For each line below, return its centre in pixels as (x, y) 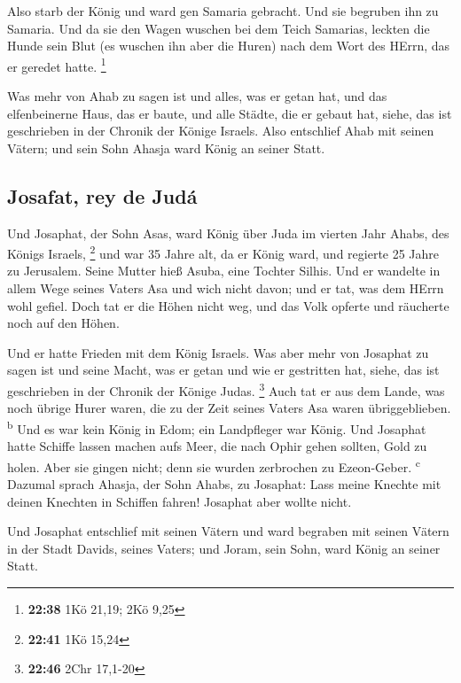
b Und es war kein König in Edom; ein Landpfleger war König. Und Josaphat (217, 427)
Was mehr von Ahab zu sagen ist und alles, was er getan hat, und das (197, 96)
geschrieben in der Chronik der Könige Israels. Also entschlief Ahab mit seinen (221, 131)
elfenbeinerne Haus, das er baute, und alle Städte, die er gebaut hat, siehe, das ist (230, 113)
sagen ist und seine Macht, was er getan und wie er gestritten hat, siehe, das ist (223, 370)
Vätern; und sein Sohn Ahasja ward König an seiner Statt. (166, 147)
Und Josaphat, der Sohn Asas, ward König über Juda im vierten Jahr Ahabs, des (228, 233)
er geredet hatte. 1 (57, 65)
